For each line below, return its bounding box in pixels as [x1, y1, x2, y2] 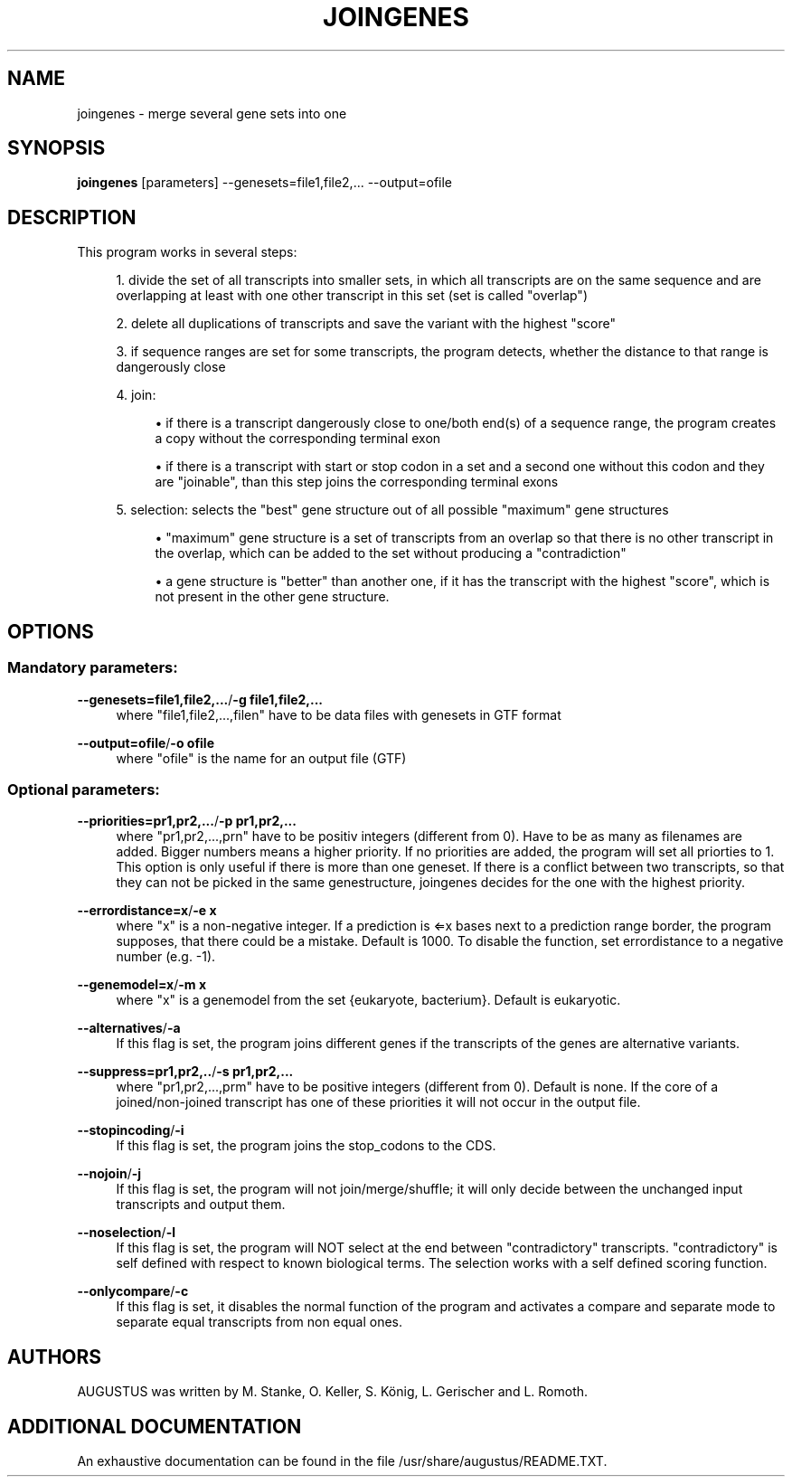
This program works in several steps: [77, 244, 297, 260]
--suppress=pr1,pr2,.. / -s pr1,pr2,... [77, 1063, 294, 1080]
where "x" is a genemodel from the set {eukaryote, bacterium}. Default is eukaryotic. [116, 992, 621, 1008]
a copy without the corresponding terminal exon [155, 430, 441, 447]
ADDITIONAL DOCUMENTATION [7, 1414, 302, 1438]
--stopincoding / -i [77, 1122, 184, 1139]
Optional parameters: [7, 780, 160, 799]
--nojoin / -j [77, 1166, 142, 1182]
